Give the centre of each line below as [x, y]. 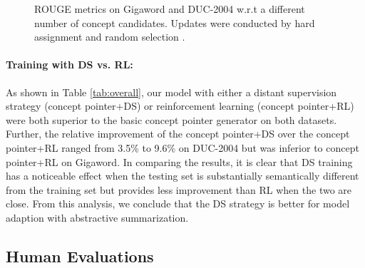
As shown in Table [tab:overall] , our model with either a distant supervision [171, 92]
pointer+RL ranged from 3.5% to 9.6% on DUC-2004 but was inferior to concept [182, 147]
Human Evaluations [80, 256]
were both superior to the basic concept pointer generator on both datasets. [171, 119]
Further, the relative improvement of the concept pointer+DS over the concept [178, 134]
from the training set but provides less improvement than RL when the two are [179, 189]
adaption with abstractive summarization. [97, 217]
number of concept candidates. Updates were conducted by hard [175, 22]
